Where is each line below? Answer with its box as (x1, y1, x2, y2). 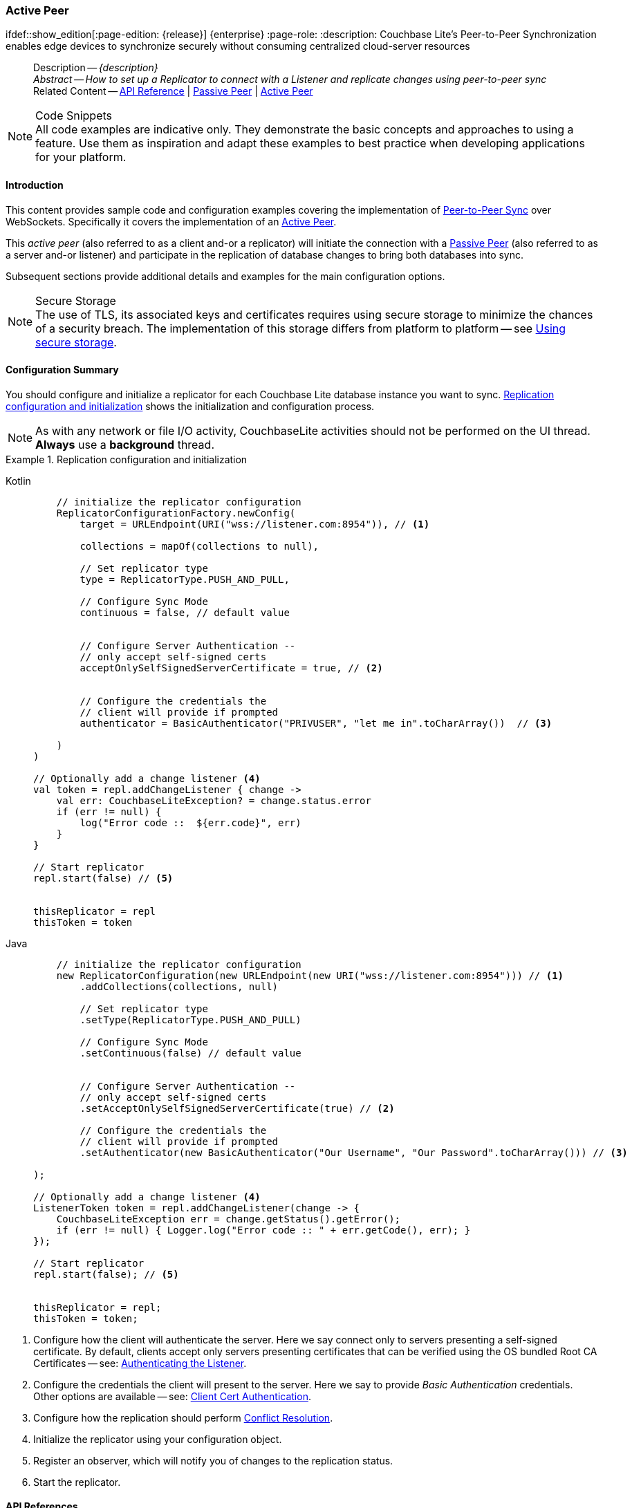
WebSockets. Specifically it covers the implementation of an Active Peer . (6, 215, 337, 227)
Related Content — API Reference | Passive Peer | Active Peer (33, 85, 313, 97)
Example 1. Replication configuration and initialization (6, 453, 248, 465)
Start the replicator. (33, 1476, 121, 1488)
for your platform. (35, 150, 127, 165)
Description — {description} (33, 62, 158, 74)
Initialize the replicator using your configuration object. (33, 1433, 282, 1445)
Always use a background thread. (35, 437, 214, 452)
